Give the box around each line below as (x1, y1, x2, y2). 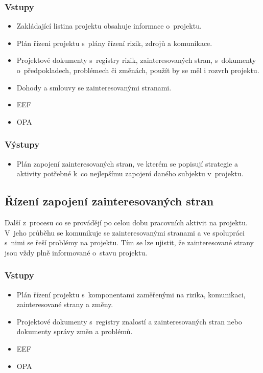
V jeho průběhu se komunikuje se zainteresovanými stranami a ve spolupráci (5, 227, 245, 238)
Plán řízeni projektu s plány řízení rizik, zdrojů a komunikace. (16, 37, 212, 48)
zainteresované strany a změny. (16, 299, 113, 310)
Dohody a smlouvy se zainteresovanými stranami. (16, 82, 172, 92)
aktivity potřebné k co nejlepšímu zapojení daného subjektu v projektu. (16, 168, 244, 179)
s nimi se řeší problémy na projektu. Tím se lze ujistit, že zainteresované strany (5, 237, 254, 248)
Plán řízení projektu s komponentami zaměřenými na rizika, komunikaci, (16, 289, 246, 299)
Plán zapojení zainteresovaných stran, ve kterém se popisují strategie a (16, 158, 238, 169)
